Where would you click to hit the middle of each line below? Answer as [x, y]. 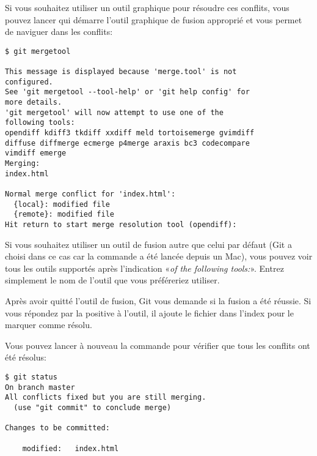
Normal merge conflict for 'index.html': [90, 194]
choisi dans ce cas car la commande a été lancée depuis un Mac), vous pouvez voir [159, 256]
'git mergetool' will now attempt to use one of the [114, 112]
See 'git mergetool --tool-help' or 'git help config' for [127, 92]
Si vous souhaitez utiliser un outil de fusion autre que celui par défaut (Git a [148, 244]
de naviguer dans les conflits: [59, 32]
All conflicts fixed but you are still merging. [106, 398]
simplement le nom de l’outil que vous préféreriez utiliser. [112, 280]
